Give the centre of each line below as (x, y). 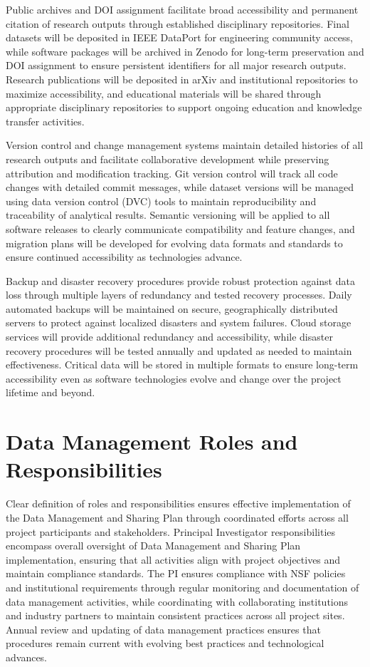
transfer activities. (45, 121)
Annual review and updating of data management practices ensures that (163, 629)
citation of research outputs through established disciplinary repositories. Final (178, 23)
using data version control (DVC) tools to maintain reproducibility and (161, 201)
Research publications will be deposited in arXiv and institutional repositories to (182, 79)
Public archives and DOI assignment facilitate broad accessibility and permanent (182, 9)
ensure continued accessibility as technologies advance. (124, 257)
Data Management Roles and (152, 441)
